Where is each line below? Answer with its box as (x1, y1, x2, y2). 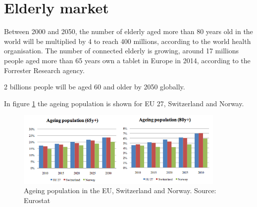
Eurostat (24, 195, 51, 205)
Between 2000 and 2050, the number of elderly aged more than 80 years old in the (4, 26, 253, 37)
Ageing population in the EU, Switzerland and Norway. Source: (24, 185, 216, 196)
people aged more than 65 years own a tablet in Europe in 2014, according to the (4, 55, 251, 65)
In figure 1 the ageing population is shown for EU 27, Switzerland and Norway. (4, 98, 244, 108)
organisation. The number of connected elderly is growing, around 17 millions (4, 45, 239, 56)
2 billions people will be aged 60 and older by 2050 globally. (4, 82, 185, 92)
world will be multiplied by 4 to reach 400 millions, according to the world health (4, 36, 251, 46)
